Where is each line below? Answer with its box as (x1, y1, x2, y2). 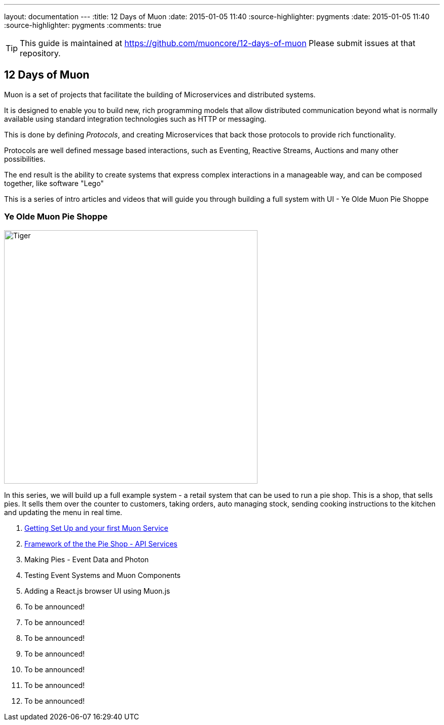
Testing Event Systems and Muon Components (24, 570, 181, 579)
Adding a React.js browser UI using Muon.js (24, 586, 170, 595)
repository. (20, 48, 61, 58)
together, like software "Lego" (4, 178, 104, 188)
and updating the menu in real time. (4, 507, 123, 517)
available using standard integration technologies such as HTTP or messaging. (4, 114, 267, 123)
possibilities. (4, 154, 46, 163)
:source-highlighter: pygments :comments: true (4, 21, 162, 29)
